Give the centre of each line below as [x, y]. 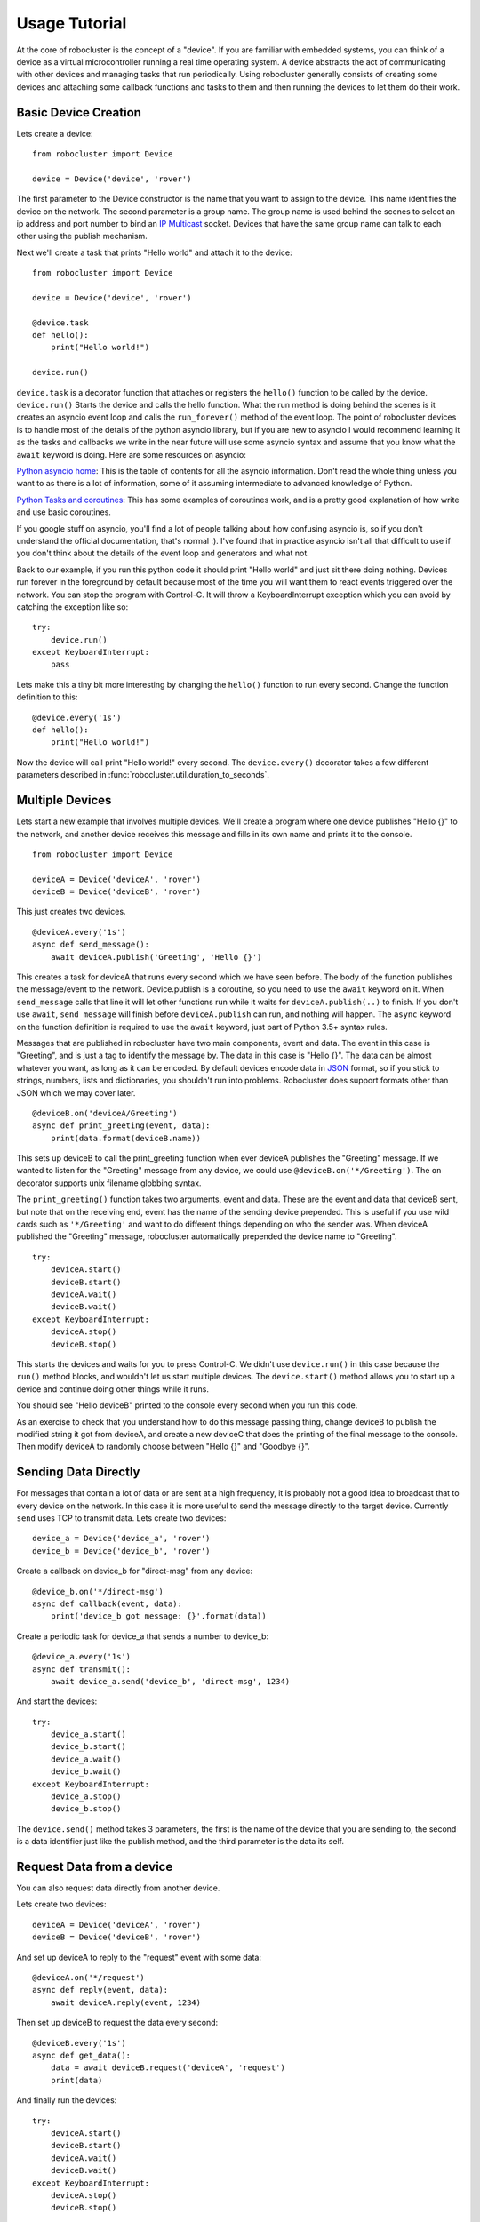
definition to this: [47, 697]
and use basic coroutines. [64, 512]
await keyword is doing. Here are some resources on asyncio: [131, 454]
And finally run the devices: [67, 2100]
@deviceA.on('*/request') [89, 1978]
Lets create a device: [55, 133]
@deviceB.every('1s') [79, 2043]
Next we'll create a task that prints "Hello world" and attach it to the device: [154, 252]
